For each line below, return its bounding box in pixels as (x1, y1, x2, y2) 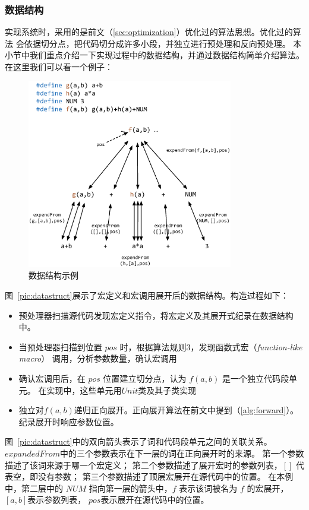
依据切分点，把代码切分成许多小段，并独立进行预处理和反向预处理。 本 (24, 37, 302, 49)
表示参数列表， (27, 493, 86, 506)
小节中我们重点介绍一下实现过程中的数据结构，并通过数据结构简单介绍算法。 (5, 49, 304, 61)
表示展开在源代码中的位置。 (100, 493, 209, 506)
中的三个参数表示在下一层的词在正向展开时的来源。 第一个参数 (59, 446, 304, 459)
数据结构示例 (29, 269, 78, 281)
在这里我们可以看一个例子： (5, 61, 113, 72)
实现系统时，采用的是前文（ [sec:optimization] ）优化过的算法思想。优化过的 (5, 26, 293, 38)
